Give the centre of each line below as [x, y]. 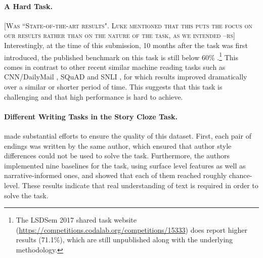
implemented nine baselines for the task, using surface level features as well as [125, 165]
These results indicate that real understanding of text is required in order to [140, 185]
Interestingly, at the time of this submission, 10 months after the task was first [126, 45]
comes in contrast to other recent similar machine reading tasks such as [115, 67]
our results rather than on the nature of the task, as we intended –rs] [120, 35]
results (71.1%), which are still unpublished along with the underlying [124, 240]
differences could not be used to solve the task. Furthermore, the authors [117, 156]
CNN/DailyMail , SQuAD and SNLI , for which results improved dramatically [126, 77]
